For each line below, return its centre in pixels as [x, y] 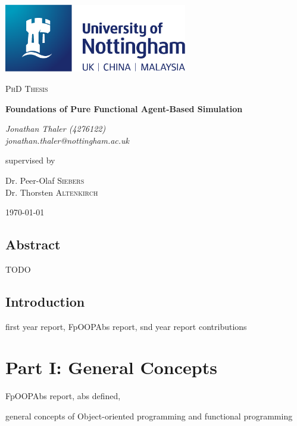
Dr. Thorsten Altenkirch [52, 192]
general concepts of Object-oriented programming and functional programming [149, 416]
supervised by [30, 160]
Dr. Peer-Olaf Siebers [45, 180]
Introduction [45, 301]
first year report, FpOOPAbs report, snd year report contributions [126, 326]
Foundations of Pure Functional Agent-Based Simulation [124, 108]
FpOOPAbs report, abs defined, [63, 396]
